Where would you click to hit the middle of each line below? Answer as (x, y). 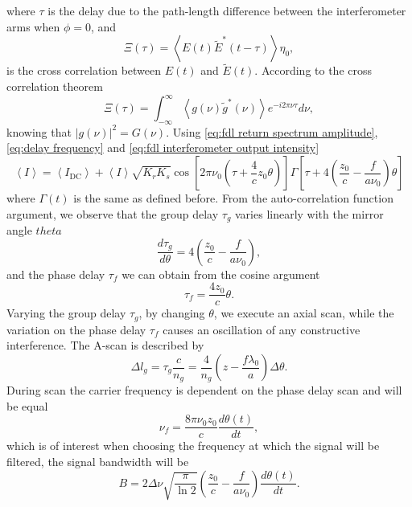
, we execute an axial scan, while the (304, 313)
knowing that (39, 131)
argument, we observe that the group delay (113, 213)
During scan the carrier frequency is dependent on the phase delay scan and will (204, 390)
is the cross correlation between (84, 70)
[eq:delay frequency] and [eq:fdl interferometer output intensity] (163, 147)
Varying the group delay (66, 313)
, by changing (172, 313)
